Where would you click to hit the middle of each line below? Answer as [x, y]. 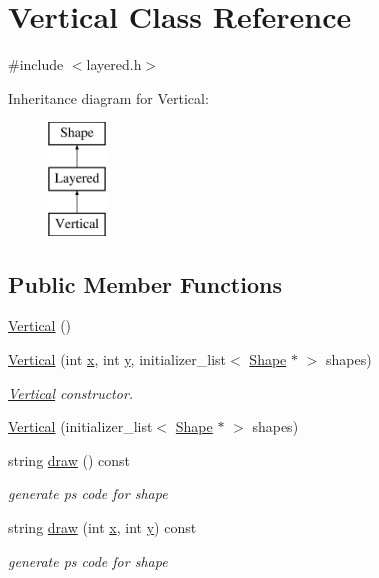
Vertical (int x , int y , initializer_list [117, 359]
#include [36, 64]
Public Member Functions [145, 283]
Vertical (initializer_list [80, 426]
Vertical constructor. [71, 392]
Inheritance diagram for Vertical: [108, 97]
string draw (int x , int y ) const [102, 527]
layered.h [114, 64]
